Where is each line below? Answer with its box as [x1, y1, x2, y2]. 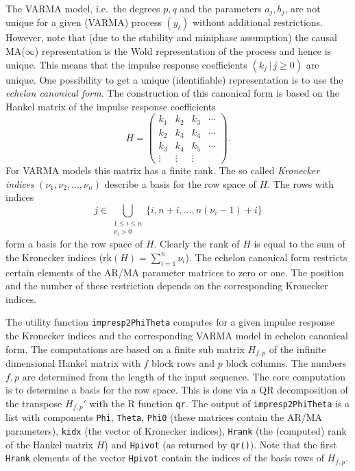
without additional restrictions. [192, 15, 323, 29]
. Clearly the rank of [154, 237, 240, 251]
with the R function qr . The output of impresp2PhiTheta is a [89, 396, 350, 410]
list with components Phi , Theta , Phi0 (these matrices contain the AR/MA [5, 410, 323, 424]
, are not [284, 1, 321, 15]
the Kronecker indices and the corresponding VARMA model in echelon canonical [5, 328, 348, 342]
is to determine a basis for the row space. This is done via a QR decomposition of [5, 383, 348, 397]
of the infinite [269, 341, 326, 356]
